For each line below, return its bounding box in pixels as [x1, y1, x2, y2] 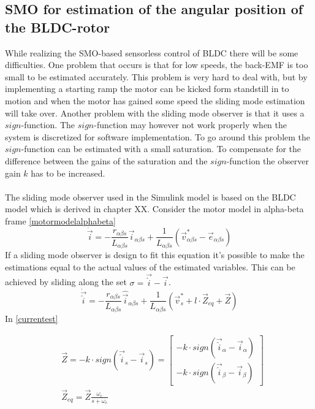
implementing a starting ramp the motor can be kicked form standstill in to [5, 82, 289, 95]
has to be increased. [31, 166, 105, 179]
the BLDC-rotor [5, 17, 110, 36]
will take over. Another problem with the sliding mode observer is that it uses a [5, 106, 305, 119]
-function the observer [226, 154, 309, 167]
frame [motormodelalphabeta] [5, 214, 116, 227]
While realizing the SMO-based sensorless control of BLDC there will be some [5, 46, 298, 59]
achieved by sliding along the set [5, 275, 127, 288]
